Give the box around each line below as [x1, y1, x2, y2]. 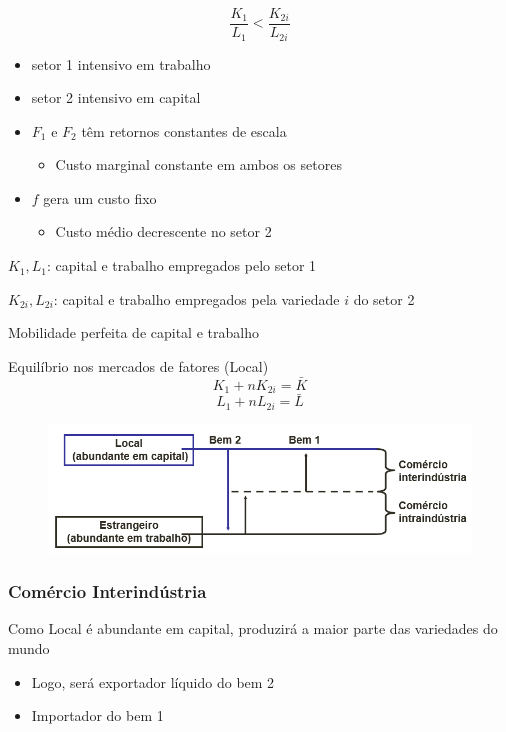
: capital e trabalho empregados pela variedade [53, 288, 340, 309]
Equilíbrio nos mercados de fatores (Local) [8, 355, 269, 376]
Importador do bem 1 [31, 705, 164, 726]
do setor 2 [353, 288, 415, 309]
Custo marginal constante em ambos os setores [55, 154, 342, 175]
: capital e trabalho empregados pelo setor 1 [47, 255, 317, 276]
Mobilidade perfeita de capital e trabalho [8, 322, 259, 343]
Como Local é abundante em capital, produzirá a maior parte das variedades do [8, 618, 498, 639]
